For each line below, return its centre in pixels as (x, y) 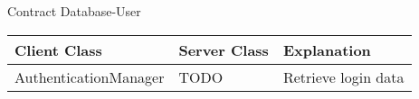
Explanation (327, 49)
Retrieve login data (343, 76)
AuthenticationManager (90, 76)
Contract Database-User (74, 11)
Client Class (58, 49)
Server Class (224, 49)
